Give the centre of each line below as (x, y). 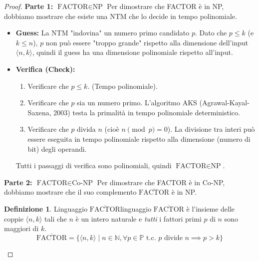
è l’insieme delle (211, 208)
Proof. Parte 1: (29, 6)
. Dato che (211, 33)
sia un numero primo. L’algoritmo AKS (137, 103)
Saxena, (39, 112)
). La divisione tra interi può (211, 129)
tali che (56, 218)
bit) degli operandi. (57, 148)
